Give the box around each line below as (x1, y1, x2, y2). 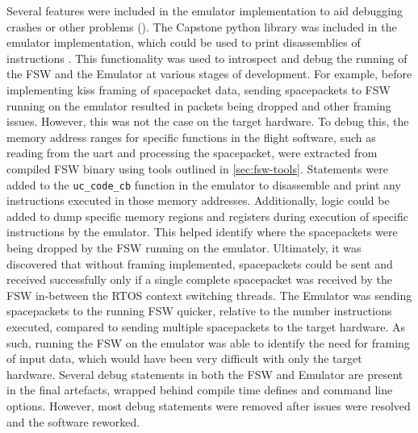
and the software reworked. (6, 413, 140, 430)
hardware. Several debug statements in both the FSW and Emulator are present (6, 365, 403, 382)
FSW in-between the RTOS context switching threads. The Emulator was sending (6, 286, 412, 303)
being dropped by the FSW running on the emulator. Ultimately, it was (6, 239, 362, 256)
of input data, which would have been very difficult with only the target (6, 350, 362, 367)
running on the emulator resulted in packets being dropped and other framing (6, 97, 391, 114)
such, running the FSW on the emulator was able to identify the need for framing (6, 334, 410, 351)
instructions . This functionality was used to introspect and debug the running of (6, 49, 408, 66)
